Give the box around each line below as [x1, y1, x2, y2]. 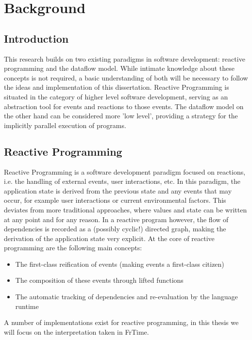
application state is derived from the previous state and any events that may [4, 185, 232, 195]
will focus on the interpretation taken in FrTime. [4, 326, 149, 337]
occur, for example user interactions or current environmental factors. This [4, 195, 226, 205]
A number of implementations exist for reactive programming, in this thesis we [4, 317, 239, 327]
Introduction [4, 31, 69, 46]
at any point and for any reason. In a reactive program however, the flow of [4, 214, 229, 224]
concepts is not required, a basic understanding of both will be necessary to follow [4, 72, 248, 82]
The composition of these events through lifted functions [15, 275, 184, 285]
